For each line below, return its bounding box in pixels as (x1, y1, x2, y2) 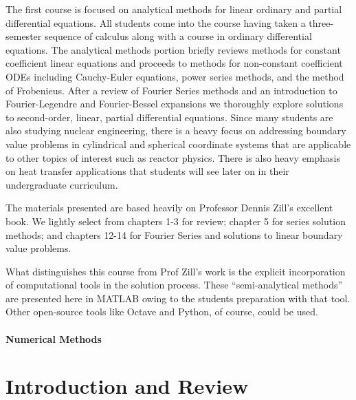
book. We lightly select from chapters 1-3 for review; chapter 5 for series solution (5, 213, 346, 228)
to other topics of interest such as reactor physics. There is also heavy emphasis (5, 150, 341, 165)
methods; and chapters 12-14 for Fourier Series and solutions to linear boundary (5, 227, 343, 242)
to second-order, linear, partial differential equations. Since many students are (5, 109, 333, 124)
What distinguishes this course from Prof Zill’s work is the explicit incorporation (5, 264, 346, 278)
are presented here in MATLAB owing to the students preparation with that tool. (5, 291, 351, 305)
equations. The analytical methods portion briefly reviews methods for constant (5, 42, 341, 56)
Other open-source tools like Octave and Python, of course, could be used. (5, 304, 318, 319)
